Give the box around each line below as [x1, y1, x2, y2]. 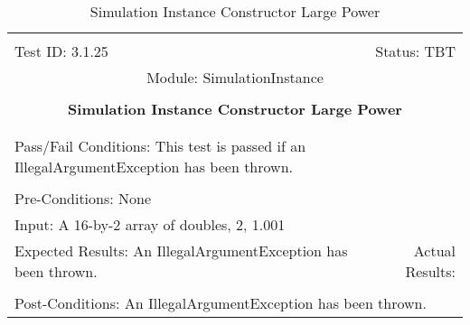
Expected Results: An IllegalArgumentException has [14, 240, 348, 261]
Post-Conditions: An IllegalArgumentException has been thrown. [14, 292, 427, 313]
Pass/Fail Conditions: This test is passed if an [14, 135, 306, 156]
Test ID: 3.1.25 [14, 41, 108, 61]
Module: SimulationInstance [146, 67, 324, 88]
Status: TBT [375, 41, 456, 61]
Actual [413, 240, 456, 261]
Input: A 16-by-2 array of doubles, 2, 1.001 [14, 214, 286, 235]
